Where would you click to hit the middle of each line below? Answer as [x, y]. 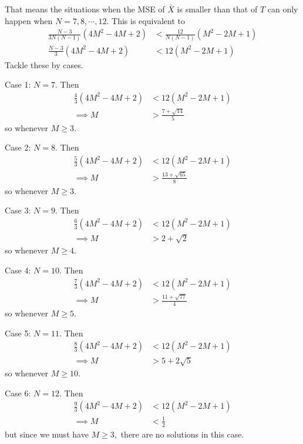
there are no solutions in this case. [182, 434]
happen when [29, 20]
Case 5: [18, 333]
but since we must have [47, 434]
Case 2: [18, 147]
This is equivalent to [148, 20]
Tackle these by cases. [44, 64]
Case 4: [18, 270]
